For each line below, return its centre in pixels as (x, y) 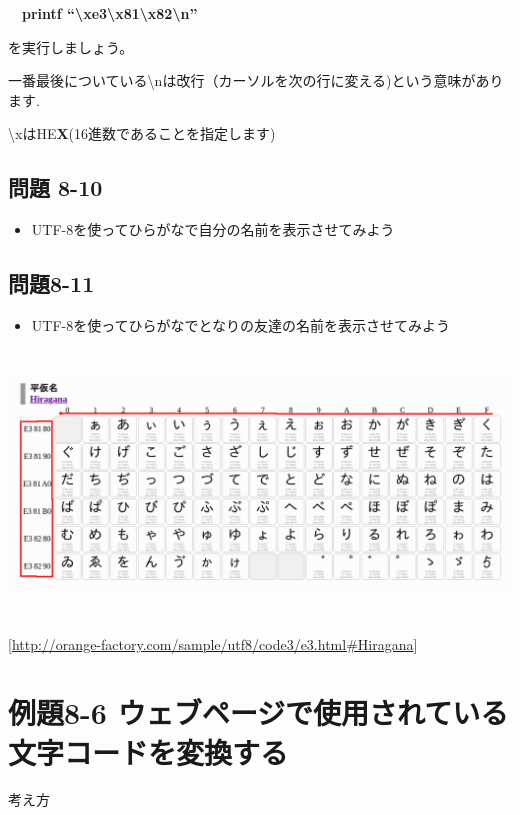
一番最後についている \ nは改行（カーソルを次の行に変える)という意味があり (256, 80)
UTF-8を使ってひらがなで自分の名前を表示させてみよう (213, 229)
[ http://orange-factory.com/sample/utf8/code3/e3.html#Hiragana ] (213, 643)
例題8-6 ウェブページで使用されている (258, 712)
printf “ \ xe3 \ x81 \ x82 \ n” (110, 13)
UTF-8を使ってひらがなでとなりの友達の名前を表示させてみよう (241, 324)
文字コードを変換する (148, 751)
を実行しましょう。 (71, 46)
